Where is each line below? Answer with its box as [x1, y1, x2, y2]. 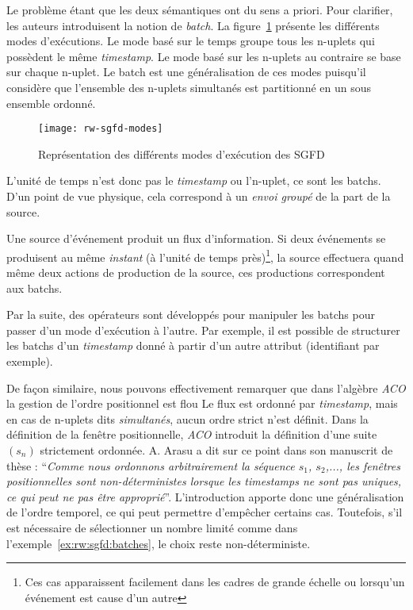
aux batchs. [6, 279, 63, 296]
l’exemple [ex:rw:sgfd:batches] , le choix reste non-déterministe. [6, 535, 311, 551]
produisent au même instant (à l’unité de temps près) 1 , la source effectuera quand [6, 246, 404, 265]
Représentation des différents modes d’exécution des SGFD [38, 145, 325, 162]
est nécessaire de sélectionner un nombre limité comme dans [6, 519, 298, 535]
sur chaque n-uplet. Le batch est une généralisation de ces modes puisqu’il [6, 63, 366, 80]
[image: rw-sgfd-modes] [38, 123, 163, 135]
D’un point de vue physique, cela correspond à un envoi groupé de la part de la [6, 188, 391, 204]
